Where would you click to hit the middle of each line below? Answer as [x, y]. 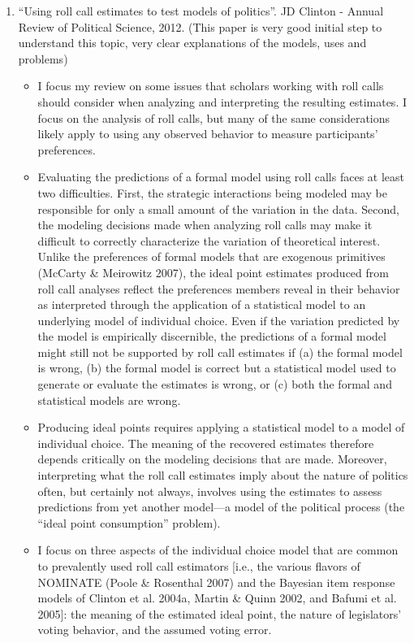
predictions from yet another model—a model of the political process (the [221, 507]
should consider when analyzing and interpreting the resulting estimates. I [222, 101]
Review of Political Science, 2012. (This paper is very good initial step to [200, 26]
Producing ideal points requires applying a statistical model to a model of [221, 427]
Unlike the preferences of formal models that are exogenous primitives [211, 256]
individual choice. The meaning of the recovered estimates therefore [206, 443]
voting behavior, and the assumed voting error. [155, 630]
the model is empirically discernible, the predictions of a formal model [212, 336]
